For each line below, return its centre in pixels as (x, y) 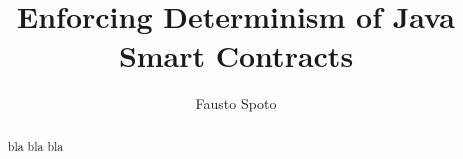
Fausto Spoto (236, 103)
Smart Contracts (236, 55)
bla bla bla (35, 145)
